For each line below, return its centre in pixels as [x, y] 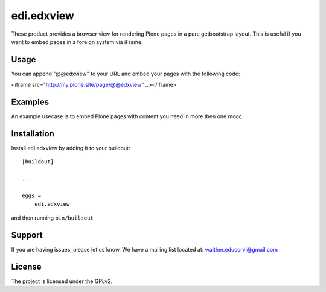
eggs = [32, 196]
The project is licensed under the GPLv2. [62, 281]
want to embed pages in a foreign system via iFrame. [77, 42]
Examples [30, 102]
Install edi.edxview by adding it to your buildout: [71, 148]
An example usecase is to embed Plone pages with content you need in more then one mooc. [127, 116]
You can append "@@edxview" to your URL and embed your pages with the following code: [126, 74]
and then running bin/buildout [52, 218]
